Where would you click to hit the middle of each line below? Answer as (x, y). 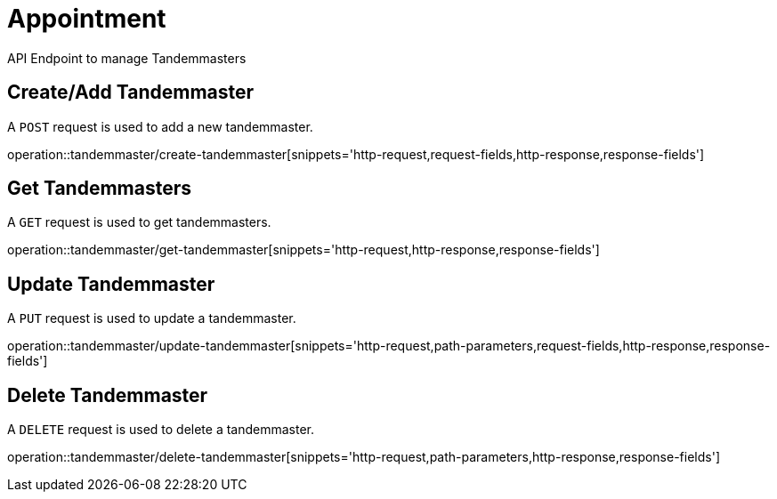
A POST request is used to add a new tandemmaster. (160, 126)
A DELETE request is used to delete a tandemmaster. (161, 430)
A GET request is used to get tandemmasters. (139, 222)
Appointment (87, 19)
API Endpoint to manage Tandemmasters (127, 58)
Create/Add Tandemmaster (131, 93)
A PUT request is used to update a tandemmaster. (152, 318)
